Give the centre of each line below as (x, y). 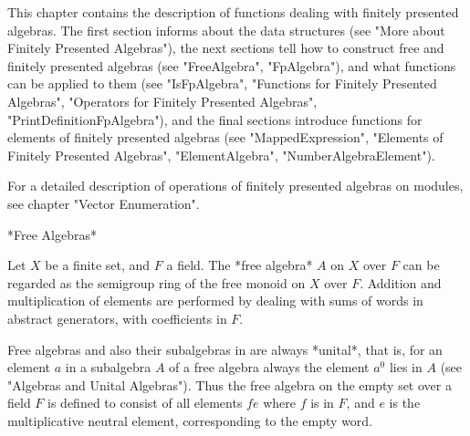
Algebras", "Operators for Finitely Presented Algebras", (162, 101)
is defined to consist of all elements (145, 403)
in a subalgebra (108, 367)
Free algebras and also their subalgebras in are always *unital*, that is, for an (225, 349)
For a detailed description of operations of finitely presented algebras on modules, (235, 186)
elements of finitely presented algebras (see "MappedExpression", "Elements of (225, 137)
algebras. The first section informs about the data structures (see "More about (226, 30)
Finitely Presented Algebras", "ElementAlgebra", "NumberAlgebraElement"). (221, 155)
